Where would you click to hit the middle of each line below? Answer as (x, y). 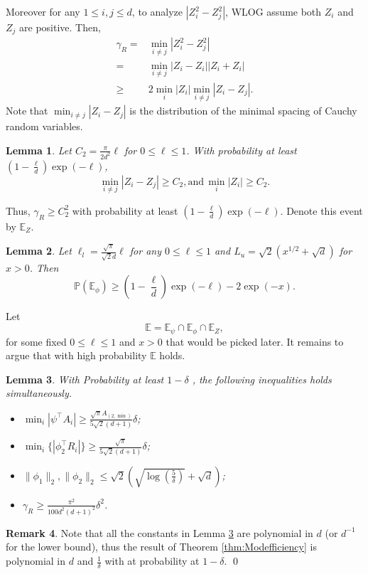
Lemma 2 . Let (39, 251)
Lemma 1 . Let (39, 150)
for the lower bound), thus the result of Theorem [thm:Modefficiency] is (161, 547)
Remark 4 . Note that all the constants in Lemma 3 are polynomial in (159, 532)
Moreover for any (43, 11)
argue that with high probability (76, 355)
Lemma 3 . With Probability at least (85, 379)
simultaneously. (39, 393)
